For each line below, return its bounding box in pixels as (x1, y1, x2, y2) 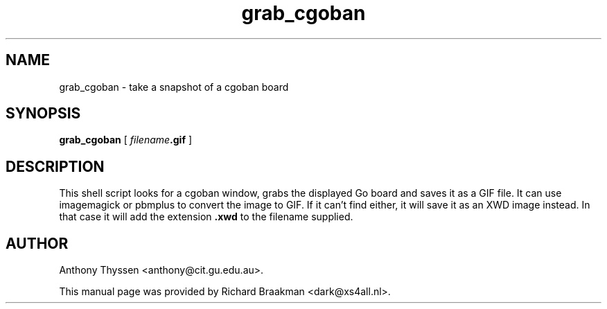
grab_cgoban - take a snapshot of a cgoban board (59, 80, 289, 93)
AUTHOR (6, 234, 69, 252)
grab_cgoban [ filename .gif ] (59, 134, 193, 146)
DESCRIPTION (6, 157, 105, 175)
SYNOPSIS (6, 105, 81, 123)
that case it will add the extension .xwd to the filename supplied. (59, 211, 353, 223)
